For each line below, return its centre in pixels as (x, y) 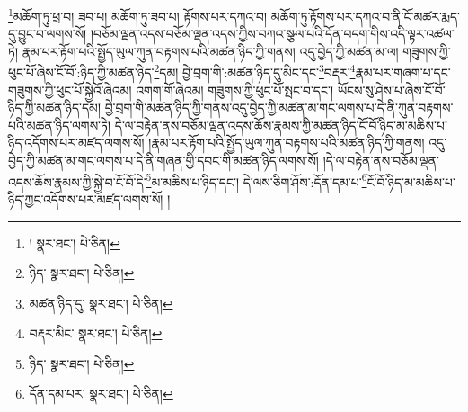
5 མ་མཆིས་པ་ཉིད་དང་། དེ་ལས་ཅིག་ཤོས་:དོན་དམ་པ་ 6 (256, 180)
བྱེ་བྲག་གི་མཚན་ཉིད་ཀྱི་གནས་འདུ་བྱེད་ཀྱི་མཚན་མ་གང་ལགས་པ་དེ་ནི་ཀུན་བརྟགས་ (279, 107)
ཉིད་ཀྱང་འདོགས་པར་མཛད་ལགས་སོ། (86, 198)
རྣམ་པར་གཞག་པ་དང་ (403, 72)
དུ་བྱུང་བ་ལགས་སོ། (48, 34)
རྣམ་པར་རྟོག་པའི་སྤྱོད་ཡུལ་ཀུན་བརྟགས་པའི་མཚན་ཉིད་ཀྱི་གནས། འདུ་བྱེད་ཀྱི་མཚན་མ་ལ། (210, 51)
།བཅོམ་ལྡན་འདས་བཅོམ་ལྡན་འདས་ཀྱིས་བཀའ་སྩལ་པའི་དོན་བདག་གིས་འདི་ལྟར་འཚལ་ (272, 34)
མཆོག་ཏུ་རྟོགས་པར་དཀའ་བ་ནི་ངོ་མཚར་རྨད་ (366, 16)
